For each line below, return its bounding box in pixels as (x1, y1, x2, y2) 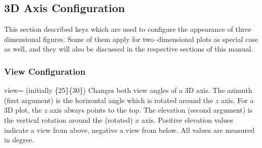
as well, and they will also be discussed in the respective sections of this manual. (4, 43, 253, 54)
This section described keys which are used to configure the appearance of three (4, 24, 251, 34)
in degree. (4, 134, 34, 145)
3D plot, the (4, 105, 42, 115)
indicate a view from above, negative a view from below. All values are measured (4, 124, 254, 135)
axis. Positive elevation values (141, 114, 233, 125)
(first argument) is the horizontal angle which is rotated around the (4, 94, 213, 105)
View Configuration (4, 65, 85, 77)
